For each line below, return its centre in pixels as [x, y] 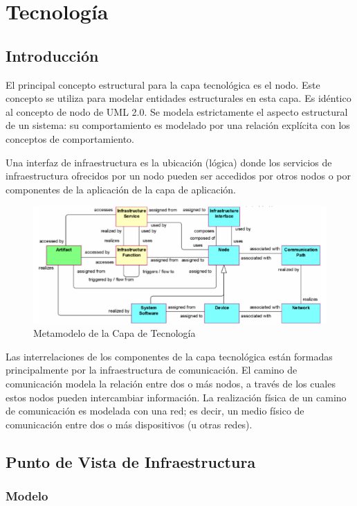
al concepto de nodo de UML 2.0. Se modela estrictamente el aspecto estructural [177, 111]
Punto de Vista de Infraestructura [131, 461]
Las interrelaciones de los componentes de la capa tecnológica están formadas [169, 356]
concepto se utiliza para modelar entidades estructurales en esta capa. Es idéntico [178, 98]
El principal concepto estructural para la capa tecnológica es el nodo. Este [163, 84]
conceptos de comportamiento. [70, 138]
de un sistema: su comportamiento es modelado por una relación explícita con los [178, 125]
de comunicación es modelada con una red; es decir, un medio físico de [155, 411]
